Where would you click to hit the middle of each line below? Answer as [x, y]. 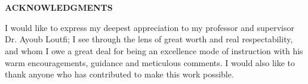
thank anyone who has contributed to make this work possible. [119, 74]
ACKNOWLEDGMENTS [59, 7]
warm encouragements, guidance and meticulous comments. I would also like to [150, 62]
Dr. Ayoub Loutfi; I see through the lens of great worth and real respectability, [149, 39]
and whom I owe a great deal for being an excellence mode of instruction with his [154, 50]
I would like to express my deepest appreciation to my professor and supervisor [150, 27]
